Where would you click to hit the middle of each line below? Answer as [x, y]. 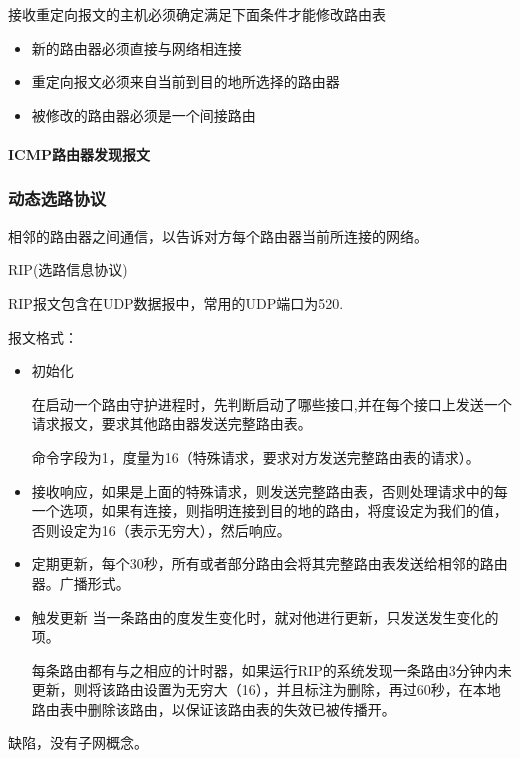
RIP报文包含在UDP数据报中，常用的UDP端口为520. [176, 302]
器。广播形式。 [80, 582]
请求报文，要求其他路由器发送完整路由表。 [171, 423]
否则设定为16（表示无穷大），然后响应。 [161, 529]
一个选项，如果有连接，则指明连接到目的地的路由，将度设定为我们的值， [269, 510]
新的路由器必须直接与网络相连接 [136, 47]
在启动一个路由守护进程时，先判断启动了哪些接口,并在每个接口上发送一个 [271, 403]
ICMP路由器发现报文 [79, 153]
